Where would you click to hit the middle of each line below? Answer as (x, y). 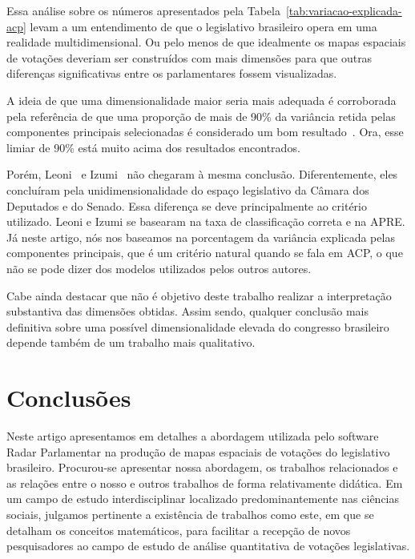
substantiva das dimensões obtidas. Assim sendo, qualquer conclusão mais (187, 311)
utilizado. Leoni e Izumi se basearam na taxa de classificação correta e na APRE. (206, 221)
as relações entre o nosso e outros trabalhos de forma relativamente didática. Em (205, 483)
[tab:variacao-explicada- (344, 10)
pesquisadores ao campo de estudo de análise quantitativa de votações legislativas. (208, 546)
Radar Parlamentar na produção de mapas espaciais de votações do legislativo (198, 451)
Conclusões (69, 398)
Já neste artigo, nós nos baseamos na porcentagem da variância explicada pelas (201, 237)
